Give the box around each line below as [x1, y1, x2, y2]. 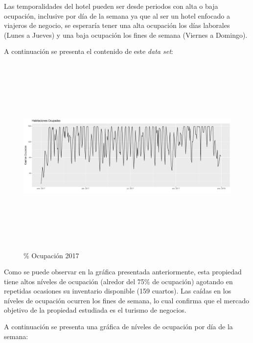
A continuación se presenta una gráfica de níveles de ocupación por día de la [4, 321, 233, 332]
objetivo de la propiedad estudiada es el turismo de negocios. [4, 305, 186, 315]
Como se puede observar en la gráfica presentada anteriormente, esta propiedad [4, 267, 242, 277]
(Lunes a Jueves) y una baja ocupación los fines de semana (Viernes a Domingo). [4, 29, 248, 40]
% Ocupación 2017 [23, 250, 79, 260]
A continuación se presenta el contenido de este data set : [4, 46, 173, 56]
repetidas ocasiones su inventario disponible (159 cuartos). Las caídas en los [4, 286, 231, 296]
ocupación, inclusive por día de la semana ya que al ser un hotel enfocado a [4, 10, 230, 21]
